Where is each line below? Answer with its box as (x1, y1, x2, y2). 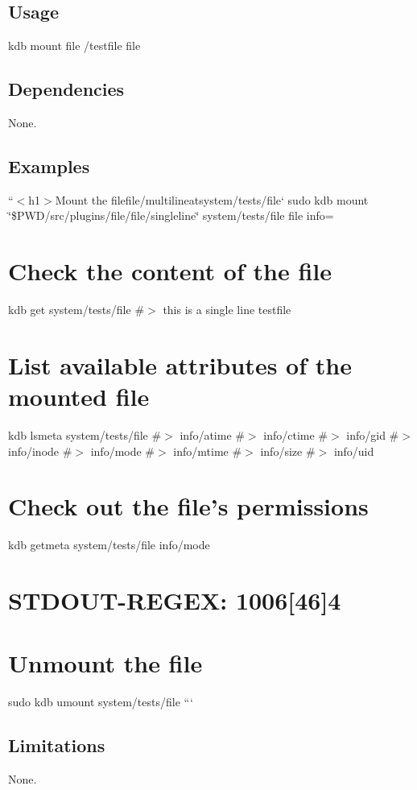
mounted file (8, 380, 150, 413)
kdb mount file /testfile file (8, 37, 141, 54)
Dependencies (8, 77, 125, 101)
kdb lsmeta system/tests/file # (8, 427, 162, 444)
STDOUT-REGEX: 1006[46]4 (8, 584, 341, 617)
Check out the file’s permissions (8, 490, 369, 523)
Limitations (8, 733, 105, 758)
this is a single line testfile (163, 301, 291, 318)
